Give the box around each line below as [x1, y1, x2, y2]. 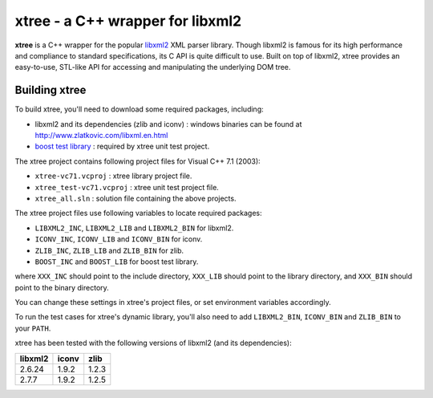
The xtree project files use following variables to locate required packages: [14, 209, 262, 218]
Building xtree [14, 83, 87, 97]
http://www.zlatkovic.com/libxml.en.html [34, 131, 168, 140]
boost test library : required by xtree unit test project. [34, 141, 210, 152]
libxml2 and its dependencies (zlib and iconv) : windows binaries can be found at [34, 119, 302, 128]
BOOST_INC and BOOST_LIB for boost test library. [34, 257, 199, 266]
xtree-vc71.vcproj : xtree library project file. [34, 171, 192, 181]
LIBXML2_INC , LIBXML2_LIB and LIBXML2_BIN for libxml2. [34, 223, 234, 233]
